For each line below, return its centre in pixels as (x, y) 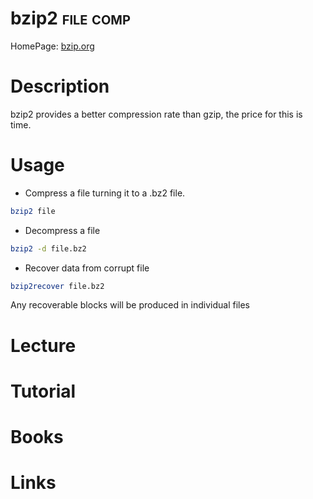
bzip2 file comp (70, 18)
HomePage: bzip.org (52, 46)
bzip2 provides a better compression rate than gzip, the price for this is (156, 114)
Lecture (43, 345)
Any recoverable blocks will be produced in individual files (130, 305)
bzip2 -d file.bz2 (48, 248)
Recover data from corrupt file (87, 268)
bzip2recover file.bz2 (57, 286)
